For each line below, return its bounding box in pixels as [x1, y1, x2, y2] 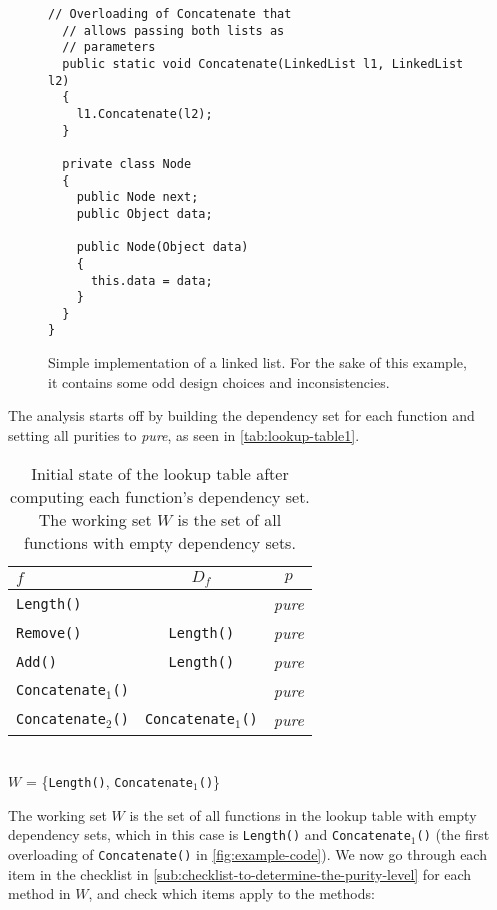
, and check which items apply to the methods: [88, 883, 375, 904]
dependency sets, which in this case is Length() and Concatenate [8, 824, 411, 845]
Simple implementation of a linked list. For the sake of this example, [48, 352, 467, 373]
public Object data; [76, 206, 213, 221]
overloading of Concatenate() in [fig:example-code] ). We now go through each [8, 843, 487, 864]
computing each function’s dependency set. [10, 484, 310, 508]
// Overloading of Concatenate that [48, 7, 292, 21]
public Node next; [76, 190, 199, 205]
